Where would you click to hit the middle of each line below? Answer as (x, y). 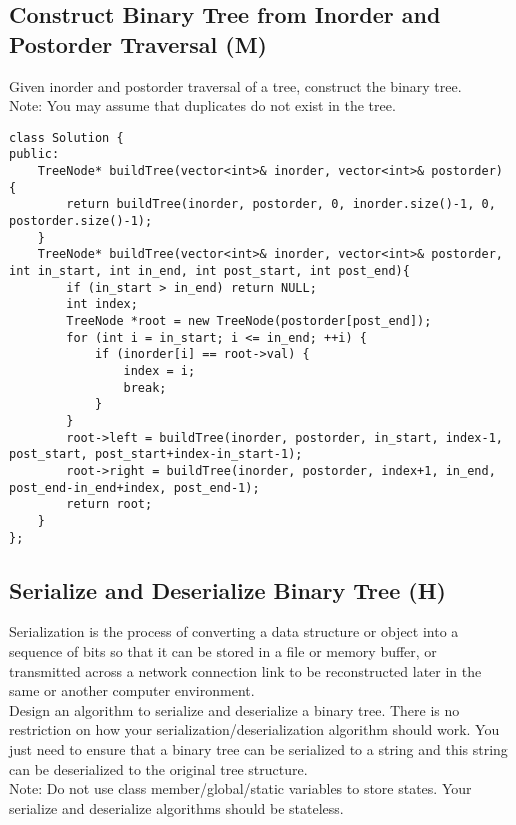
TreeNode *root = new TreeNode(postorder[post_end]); (249, 321)
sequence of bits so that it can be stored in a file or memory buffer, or (223, 650)
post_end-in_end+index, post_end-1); (134, 487)
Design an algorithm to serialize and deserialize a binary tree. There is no (234, 709)
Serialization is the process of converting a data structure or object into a (234, 631)
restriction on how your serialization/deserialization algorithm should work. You (254, 729)
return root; (109, 504)
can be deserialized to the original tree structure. (158, 768)
